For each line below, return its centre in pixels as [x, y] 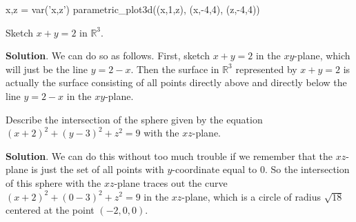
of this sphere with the [53, 182]
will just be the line [47, 69]
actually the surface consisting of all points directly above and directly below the [176, 82]
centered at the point [50, 210]
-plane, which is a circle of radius [251, 196]
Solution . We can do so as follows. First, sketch [108, 55]
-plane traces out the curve [171, 182]
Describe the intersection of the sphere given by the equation [134, 119]
